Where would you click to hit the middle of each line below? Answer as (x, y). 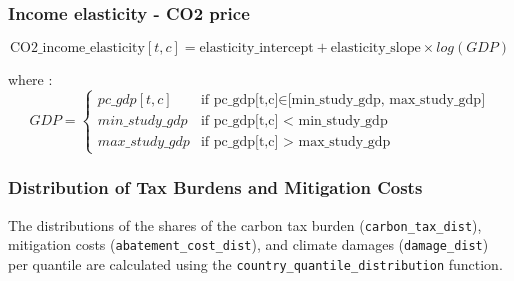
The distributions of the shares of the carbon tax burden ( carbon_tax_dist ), (245, 224)
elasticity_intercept (256, 48)
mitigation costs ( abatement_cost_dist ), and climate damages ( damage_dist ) (248, 244)
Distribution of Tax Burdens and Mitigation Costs (215, 187)
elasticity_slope (375, 48)
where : (30, 79)
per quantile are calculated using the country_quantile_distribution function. (255, 263)
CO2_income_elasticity (77, 48)
